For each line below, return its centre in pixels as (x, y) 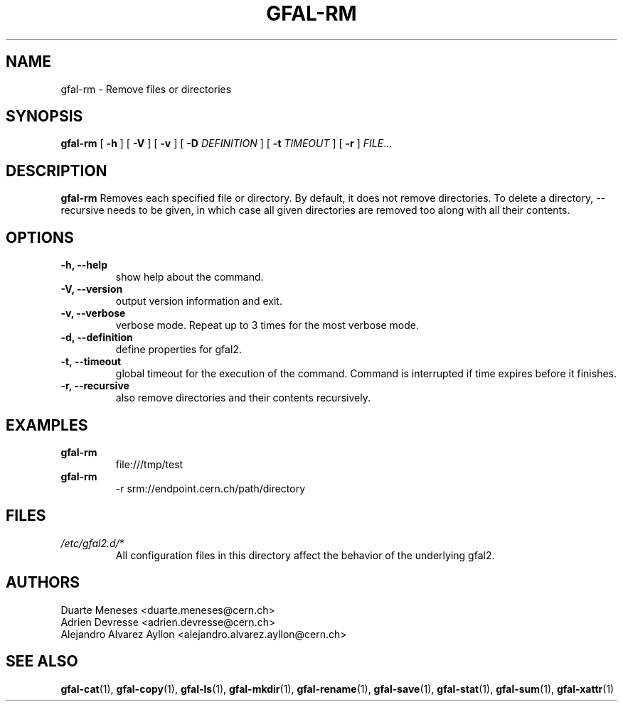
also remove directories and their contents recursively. (243, 398)
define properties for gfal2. (179, 350)
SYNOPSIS (44, 117)
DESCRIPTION (57, 171)
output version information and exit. (199, 301)
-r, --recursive (95, 386)
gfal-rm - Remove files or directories (146, 89)
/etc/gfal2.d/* (92, 543)
